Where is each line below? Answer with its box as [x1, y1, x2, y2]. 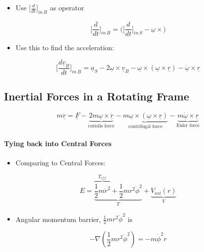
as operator [50, 2, 84, 12]
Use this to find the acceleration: [15, 42, 114, 53]
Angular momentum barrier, [15, 214, 101, 224]
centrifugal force [128, 124, 163, 129]
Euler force [176, 123, 200, 128]
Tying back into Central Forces [4, 138, 112, 149]
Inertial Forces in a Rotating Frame [4, 89, 189, 104]
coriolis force [88, 124, 115, 129]
